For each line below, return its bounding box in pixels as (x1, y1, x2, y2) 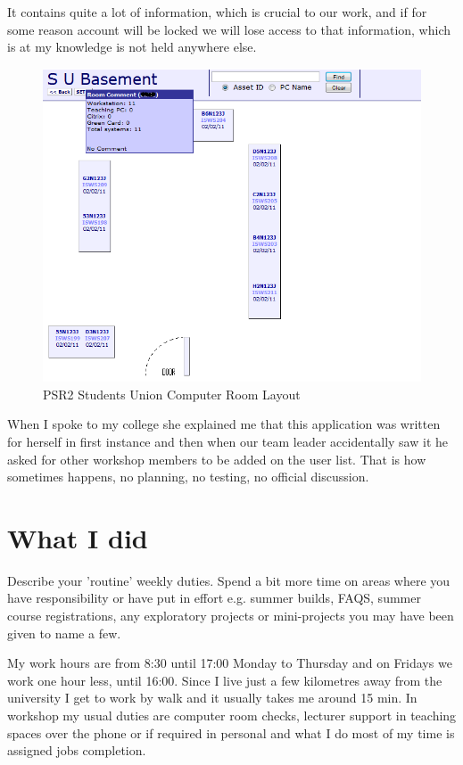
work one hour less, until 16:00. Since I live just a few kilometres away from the (7, 670, 442, 689)
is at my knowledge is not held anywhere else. (7, 37, 257, 56)
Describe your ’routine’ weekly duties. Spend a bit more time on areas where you (7, 571, 451, 589)
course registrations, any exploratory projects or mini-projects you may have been (7, 606, 454, 625)
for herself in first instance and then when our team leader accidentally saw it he (7, 432, 448, 450)
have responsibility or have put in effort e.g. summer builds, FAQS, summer (7, 588, 421, 607)
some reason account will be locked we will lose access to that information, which (7, 20, 451, 38)
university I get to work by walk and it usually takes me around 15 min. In (7, 688, 418, 707)
